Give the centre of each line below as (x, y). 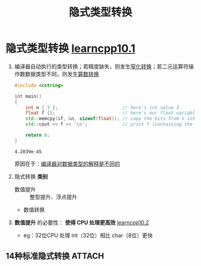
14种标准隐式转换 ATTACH (55, 256)
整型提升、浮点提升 (53, 197)
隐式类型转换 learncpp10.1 (71, 49)
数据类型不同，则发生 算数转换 (62, 74)
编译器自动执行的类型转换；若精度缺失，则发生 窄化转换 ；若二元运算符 (101, 66)
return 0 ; (38, 135)
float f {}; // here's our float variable (112, 113)
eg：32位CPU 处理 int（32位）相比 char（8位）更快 (88, 235)
